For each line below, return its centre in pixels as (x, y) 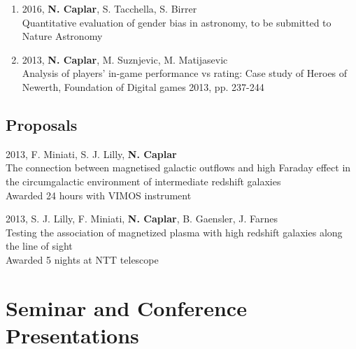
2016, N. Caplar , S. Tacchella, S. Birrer (109, 8)
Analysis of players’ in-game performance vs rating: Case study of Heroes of (185, 73)
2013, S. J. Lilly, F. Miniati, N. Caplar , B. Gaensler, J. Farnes (142, 219)
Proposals (42, 124)
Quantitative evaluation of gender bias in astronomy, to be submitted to (177, 22)
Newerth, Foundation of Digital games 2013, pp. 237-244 (143, 86)
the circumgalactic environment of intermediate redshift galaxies (143, 181)
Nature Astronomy (62, 36)
